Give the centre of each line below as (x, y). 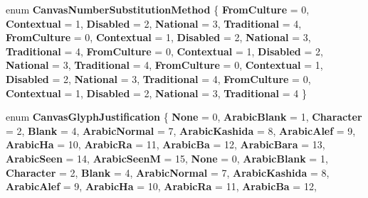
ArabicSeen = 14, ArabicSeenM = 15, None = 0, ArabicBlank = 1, (167, 158)
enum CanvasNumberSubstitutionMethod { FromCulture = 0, (158, 9)
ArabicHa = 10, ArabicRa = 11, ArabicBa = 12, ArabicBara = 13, (165, 144)
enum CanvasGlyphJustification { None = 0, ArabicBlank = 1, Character (184, 117)
